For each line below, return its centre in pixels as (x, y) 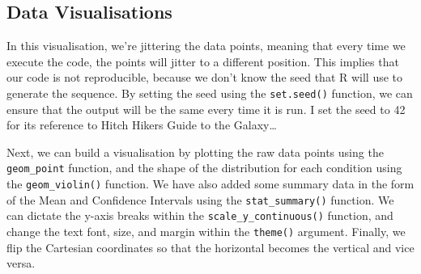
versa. (21, 263)
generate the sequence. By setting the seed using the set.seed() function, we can (210, 93)
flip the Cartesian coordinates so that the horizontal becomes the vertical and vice (210, 247)
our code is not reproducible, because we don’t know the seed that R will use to (205, 77)
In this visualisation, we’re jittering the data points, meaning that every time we (206, 46)
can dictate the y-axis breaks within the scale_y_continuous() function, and (200, 215)
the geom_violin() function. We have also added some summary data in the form (210, 184)
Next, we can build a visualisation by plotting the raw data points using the (195, 152)
